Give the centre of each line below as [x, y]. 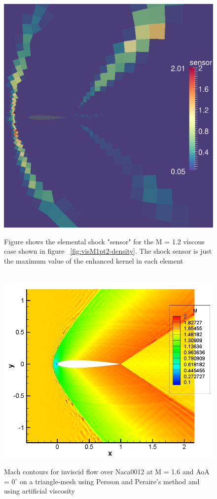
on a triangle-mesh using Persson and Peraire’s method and [110, 481]
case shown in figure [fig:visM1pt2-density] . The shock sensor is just [108, 251]
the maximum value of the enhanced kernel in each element [94, 260]
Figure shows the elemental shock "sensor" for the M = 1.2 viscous [104, 241]
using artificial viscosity [39, 491]
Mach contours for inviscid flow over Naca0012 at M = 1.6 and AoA [107, 472]
